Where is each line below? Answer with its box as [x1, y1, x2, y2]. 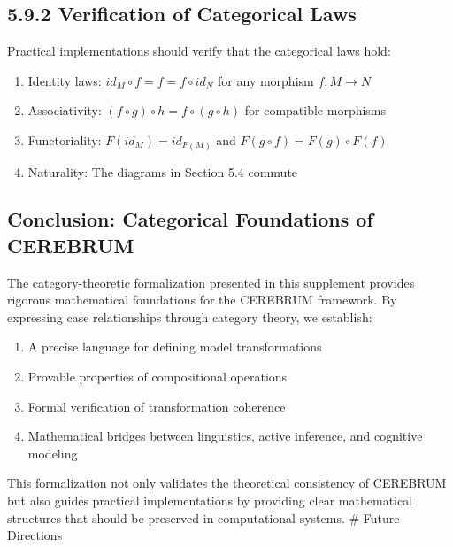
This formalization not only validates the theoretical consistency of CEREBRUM [7, 474, 447, 492]
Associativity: [27, 101, 102, 119]
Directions [7, 526, 63, 544]
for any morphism [218, 71, 314, 89]
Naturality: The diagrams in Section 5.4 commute [27, 162, 298, 181]
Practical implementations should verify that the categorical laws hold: [7, 42, 391, 60]
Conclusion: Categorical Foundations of [7, 205, 373, 233]
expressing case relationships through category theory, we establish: [7, 307, 372, 326]
